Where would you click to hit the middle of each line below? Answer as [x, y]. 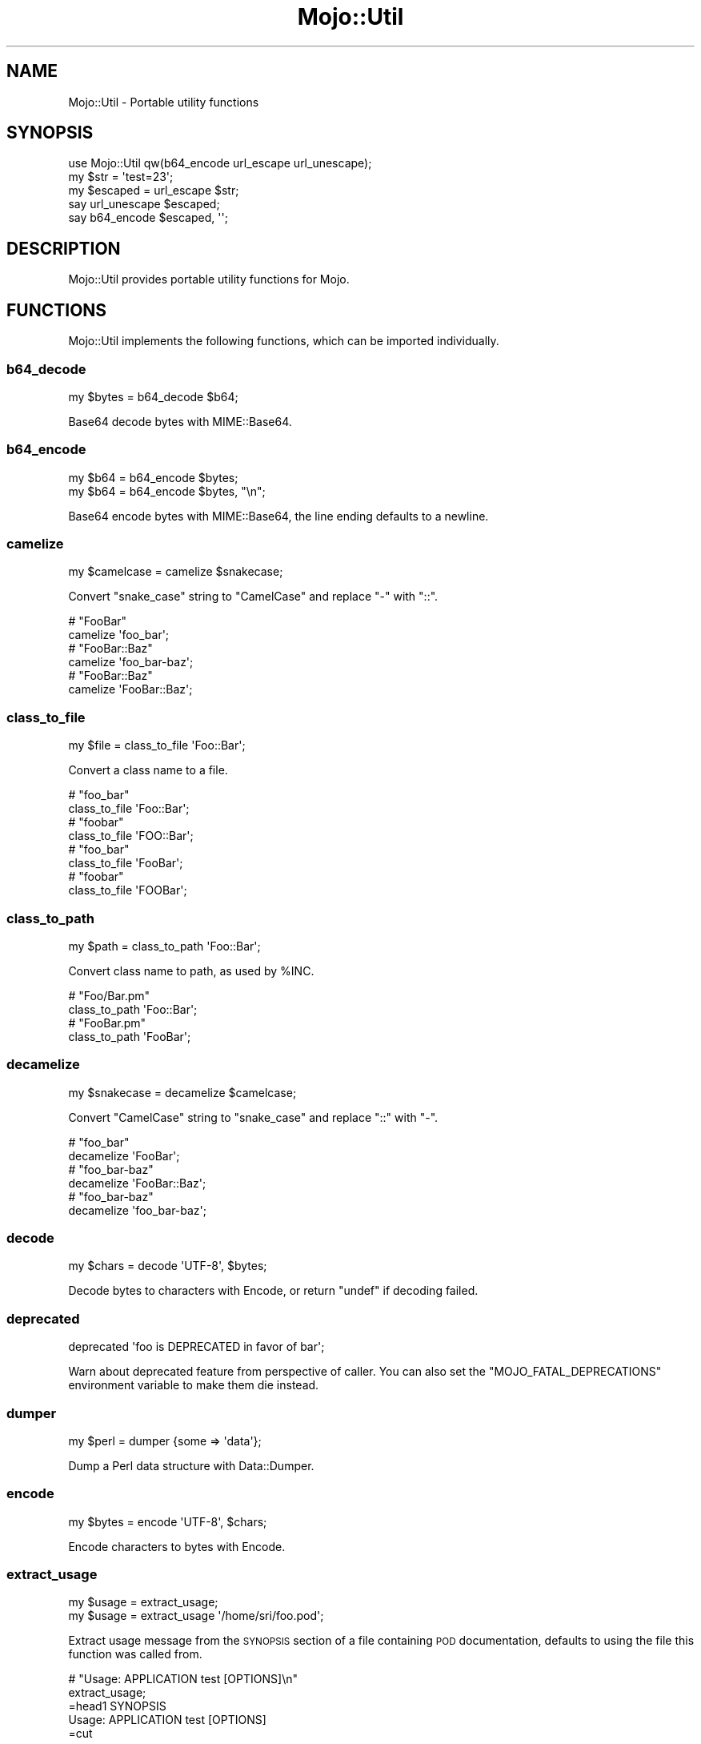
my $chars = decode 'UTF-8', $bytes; [168, 1266]
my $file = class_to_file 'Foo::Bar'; [157, 745]
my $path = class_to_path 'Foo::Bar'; [164, 946]
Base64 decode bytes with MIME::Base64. [180, 421]
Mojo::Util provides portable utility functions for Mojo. [209, 279]
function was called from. [135, 1654]
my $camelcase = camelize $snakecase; [176, 572]
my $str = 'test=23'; [121, 177]
